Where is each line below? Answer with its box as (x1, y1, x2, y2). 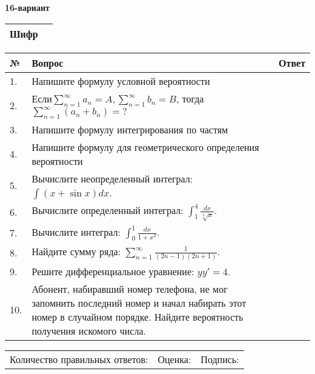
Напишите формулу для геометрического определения (31, 139, 259, 154)
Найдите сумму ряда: (31, 244, 121, 258)
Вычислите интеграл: (31, 224, 121, 239)
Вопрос (31, 55, 64, 70)
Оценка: (157, 352, 191, 366)
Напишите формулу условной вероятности (31, 73, 210, 88)
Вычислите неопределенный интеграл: (31, 171, 193, 185)
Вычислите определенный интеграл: (31, 202, 184, 217)
